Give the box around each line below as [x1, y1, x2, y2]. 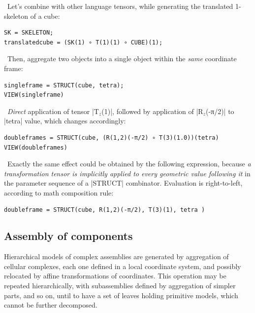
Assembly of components [4, 228, 133, 243]
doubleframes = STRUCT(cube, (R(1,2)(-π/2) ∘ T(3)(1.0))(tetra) [4, 134, 219, 141]
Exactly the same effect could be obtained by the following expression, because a [7, 158, 251, 169]
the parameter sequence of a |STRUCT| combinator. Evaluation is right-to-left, [4, 178, 243, 188]
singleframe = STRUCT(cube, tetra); [4, 81, 124, 89]
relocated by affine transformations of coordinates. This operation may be [4, 271, 226, 281]
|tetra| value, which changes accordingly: [4, 116, 126, 126]
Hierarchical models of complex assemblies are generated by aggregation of [4, 251, 229, 262]
